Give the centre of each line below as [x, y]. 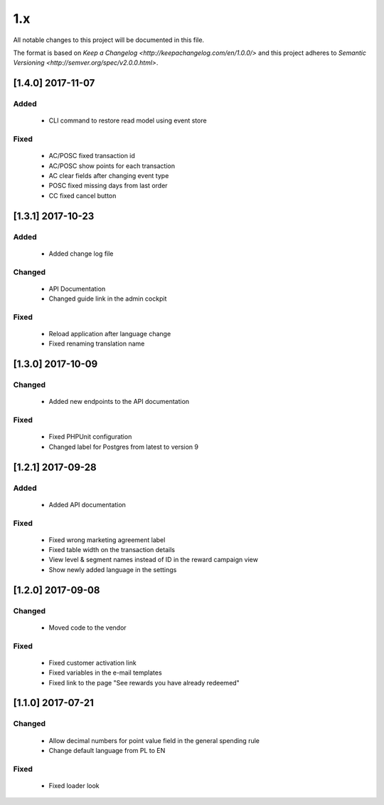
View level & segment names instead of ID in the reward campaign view [154, 560]
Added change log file [81, 254]
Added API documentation [87, 504]
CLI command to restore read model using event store [128, 120]
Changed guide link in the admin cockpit [108, 298]
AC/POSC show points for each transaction [112, 166]
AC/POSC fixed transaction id [92, 156]
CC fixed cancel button [82, 195]
